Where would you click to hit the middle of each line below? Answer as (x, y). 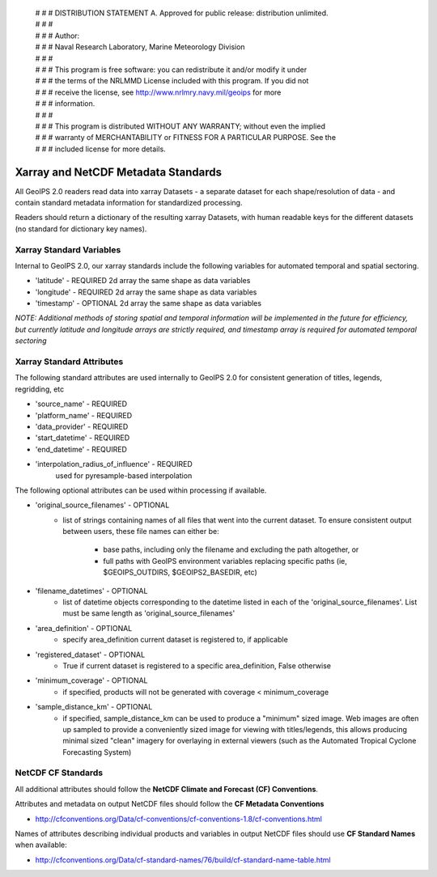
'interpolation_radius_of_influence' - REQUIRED (114, 464)
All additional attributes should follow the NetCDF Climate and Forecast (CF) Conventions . (167, 789)
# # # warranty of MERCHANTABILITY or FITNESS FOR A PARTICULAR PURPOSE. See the (185, 138)
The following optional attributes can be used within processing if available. (141, 490)
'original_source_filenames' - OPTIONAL (102, 505)
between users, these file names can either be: (141, 532)
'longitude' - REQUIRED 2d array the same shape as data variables (146, 292)
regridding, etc (40, 389)
